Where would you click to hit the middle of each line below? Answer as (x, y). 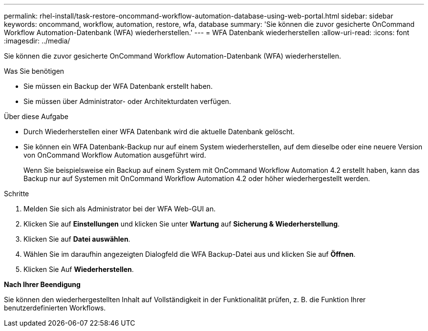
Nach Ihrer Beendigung (42, 284)
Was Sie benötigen (34, 71)
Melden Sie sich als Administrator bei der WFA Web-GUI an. (120, 209)
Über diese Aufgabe (36, 116)
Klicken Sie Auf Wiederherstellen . (79, 269)
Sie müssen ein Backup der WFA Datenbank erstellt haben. (118, 86)
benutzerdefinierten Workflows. (55, 308)
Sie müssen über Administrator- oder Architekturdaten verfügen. (127, 101)
